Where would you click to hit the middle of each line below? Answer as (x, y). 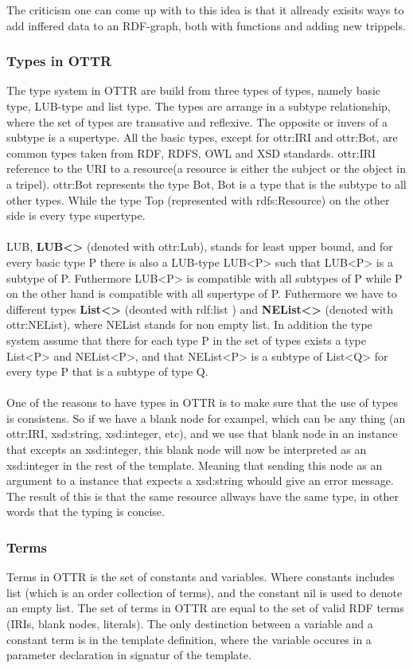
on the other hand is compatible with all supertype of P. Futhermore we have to (202, 293)
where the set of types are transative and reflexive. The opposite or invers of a (197, 121)
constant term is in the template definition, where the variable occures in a (189, 639)
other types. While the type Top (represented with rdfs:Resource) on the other (198, 199)
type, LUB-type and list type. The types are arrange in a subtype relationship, (199, 106)
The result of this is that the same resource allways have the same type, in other (203, 496)
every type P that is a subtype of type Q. (107, 371)
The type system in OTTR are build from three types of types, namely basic (194, 90)
